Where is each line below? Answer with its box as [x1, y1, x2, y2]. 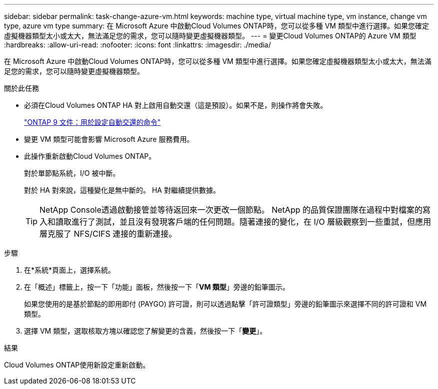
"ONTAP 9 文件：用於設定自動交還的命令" [24, 118, 161, 126]
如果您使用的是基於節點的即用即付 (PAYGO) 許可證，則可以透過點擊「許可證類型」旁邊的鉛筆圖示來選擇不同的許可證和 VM [24, 300, 427, 308]
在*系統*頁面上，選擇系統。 [24, 266, 115, 274]
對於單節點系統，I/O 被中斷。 [24, 169, 120, 177]
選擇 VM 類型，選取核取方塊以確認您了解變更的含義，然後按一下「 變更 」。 [24, 327, 267, 335]
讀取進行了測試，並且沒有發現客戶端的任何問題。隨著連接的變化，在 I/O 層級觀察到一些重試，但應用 [55, 217, 431, 227]
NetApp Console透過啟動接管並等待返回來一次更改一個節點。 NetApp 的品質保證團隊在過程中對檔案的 [39, 205, 422, 215]
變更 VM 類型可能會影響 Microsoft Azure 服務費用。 [24, 135, 194, 143]
